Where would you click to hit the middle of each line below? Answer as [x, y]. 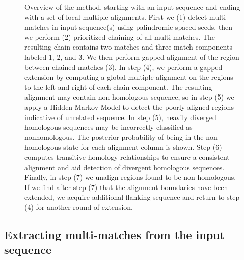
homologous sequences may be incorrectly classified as [109, 127]
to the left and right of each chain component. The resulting [118, 87]
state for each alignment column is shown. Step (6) [143, 147]
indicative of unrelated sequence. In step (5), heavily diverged [120, 117]
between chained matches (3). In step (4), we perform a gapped [124, 67]
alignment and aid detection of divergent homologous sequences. [125, 167]
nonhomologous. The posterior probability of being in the [114, 137]
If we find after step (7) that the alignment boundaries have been [126, 187]
